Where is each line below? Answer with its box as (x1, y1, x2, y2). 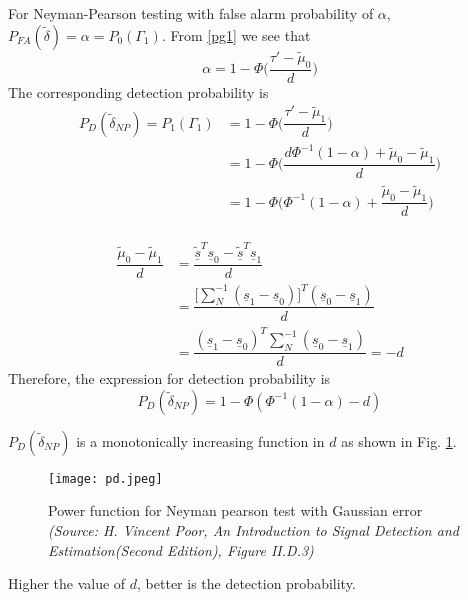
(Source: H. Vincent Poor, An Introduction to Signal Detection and (48, 519, 459, 540)
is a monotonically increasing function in (76, 430, 325, 451)
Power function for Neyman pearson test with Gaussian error (48, 500, 423, 521)
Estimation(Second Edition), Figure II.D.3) (48, 539, 314, 560)
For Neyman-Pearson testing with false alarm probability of (8, 3, 374, 23)
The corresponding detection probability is (8, 81, 269, 102)
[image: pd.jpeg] (48, 471, 163, 486)
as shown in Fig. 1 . (341, 430, 457, 451)
